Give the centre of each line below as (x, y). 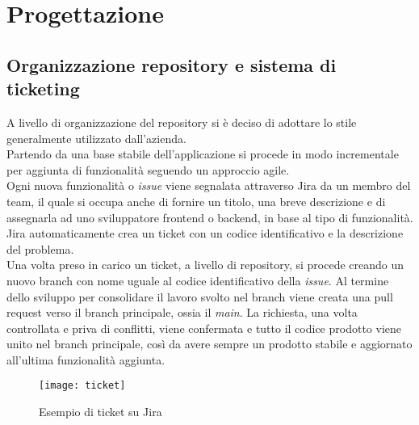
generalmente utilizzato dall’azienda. (96, 138)
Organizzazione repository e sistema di (172, 64)
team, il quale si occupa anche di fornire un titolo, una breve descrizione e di (196, 201)
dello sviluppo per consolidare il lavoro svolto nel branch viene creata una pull (200, 296)
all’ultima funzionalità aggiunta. (86, 359)
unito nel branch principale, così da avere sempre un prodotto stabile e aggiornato (209, 344)
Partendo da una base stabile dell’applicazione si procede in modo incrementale (203, 154)
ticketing (43, 88)
